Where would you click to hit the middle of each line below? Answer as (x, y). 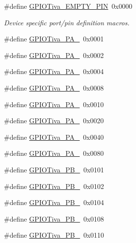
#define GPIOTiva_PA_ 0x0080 (54, 153)
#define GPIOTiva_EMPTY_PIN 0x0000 (68, 6)
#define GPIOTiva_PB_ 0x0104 (54, 202)
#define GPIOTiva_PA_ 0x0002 (54, 55)
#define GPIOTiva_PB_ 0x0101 (54, 169)
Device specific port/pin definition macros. (67, 22)
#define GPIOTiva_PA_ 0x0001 (54, 39)
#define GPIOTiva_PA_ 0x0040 (54, 137)
